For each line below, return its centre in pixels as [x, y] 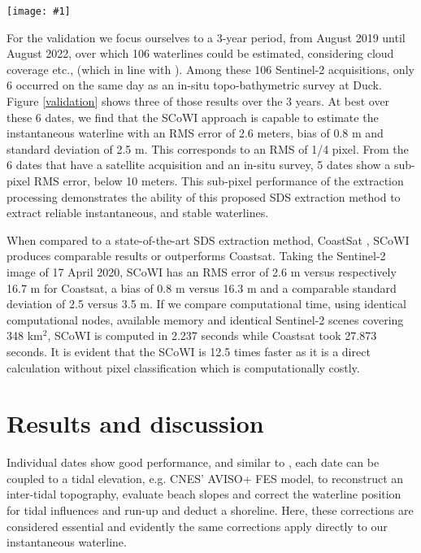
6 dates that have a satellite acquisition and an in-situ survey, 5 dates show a [199, 165]
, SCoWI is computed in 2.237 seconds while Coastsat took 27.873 [212, 335]
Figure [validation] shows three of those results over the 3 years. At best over [198, 101]
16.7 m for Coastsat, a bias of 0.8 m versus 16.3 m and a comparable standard [202, 287]
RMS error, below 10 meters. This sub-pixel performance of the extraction [219, 181]
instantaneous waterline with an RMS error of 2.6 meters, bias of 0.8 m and [195, 133]
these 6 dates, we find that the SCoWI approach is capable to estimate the [193, 117]
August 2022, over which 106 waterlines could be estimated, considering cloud [200, 53]
